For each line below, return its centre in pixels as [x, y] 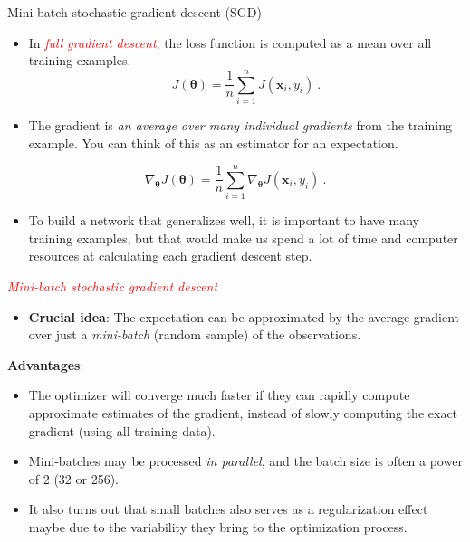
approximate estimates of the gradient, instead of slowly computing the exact [243, 412]
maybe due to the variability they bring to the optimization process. [218, 526]
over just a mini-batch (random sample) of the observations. [195, 334]
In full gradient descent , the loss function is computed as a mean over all [230, 42]
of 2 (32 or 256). [74, 478]
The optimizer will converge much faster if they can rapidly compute [219, 395]
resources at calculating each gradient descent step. [170, 256]
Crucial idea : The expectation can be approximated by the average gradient [244, 316]
